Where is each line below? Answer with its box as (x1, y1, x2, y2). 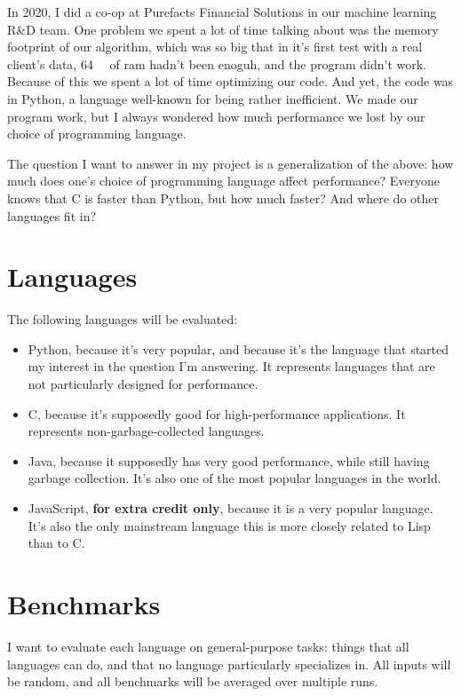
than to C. (28, 534, 85, 552)
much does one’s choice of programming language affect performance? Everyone (7, 171, 441, 190)
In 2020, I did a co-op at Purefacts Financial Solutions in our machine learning (7, 3, 437, 20)
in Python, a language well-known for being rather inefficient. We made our (7, 89, 418, 107)
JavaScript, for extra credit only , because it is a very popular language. (28, 499, 433, 517)
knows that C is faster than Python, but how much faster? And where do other (7, 188, 439, 207)
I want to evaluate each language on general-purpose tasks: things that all (7, 637, 409, 655)
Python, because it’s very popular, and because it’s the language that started (28, 339, 449, 358)
